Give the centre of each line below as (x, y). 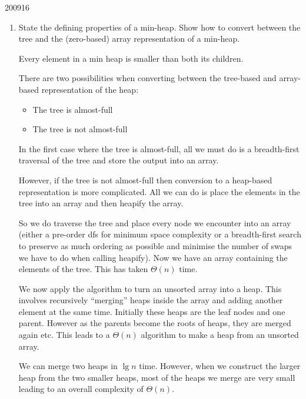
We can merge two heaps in (68, 366)
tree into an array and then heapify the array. (101, 203)
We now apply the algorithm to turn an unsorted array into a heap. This (150, 288)
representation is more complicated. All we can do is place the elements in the (159, 191)
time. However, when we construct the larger (220, 366)
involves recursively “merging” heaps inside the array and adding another (151, 300)
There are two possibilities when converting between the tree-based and (147, 78)
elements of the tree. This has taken (83, 269)
